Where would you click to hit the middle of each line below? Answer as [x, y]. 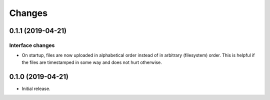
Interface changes [32, 45]
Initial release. [36, 88]
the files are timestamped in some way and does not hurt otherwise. [92, 62]
